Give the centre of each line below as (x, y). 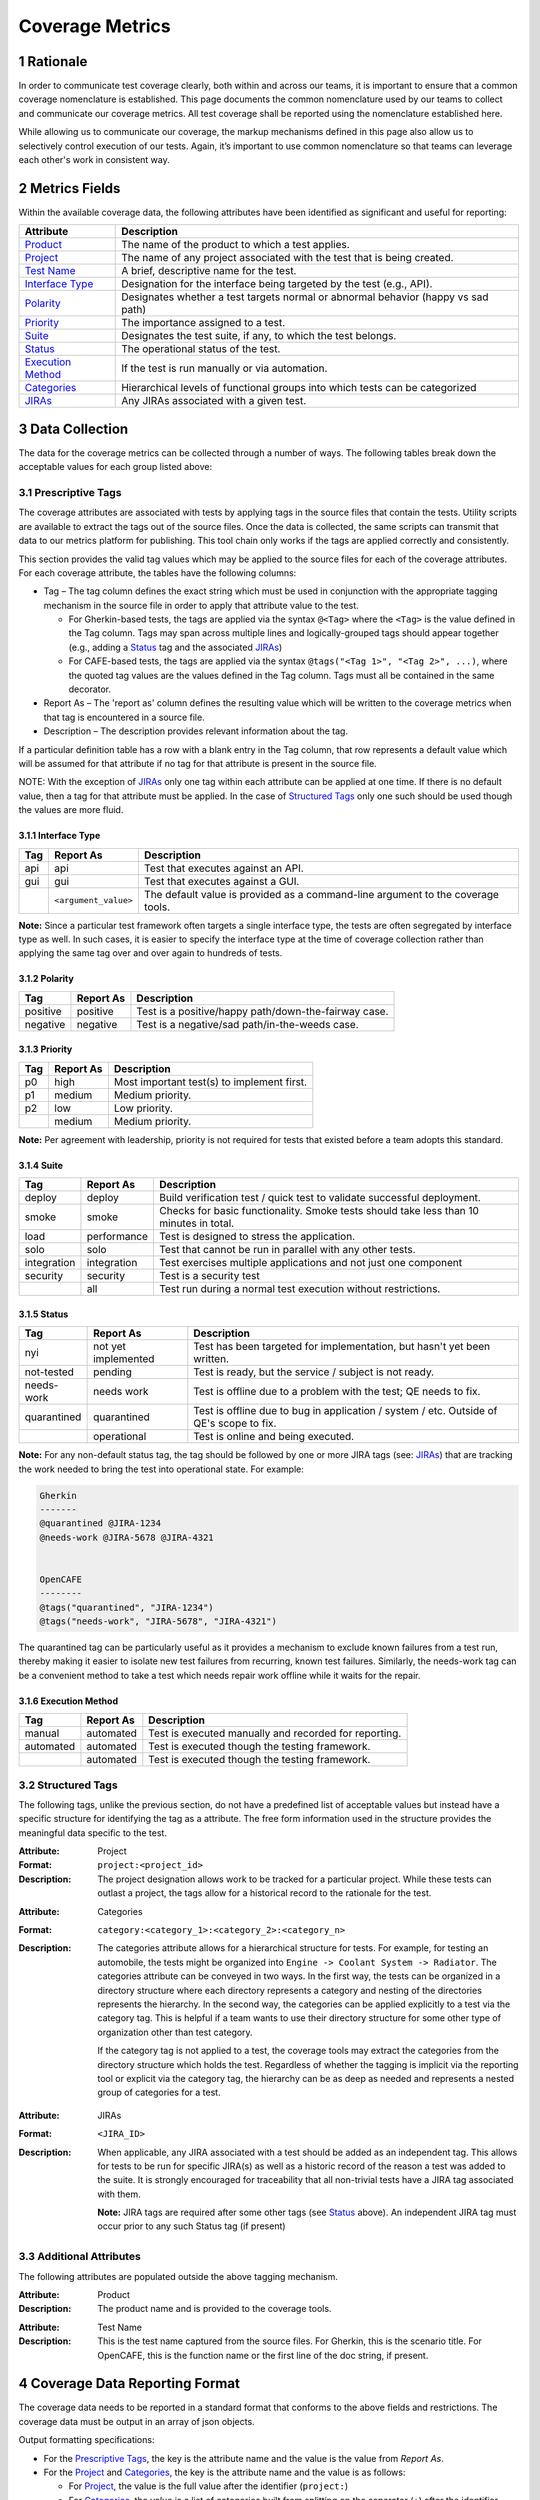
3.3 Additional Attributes (80, 2257)
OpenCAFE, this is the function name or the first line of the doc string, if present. (263, 2355)
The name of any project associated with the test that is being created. (287, 258)
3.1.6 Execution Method (68, 1701)
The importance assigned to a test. (203, 323)
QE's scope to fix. (235, 1423)
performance (117, 1237)
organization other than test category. (175, 2032)
